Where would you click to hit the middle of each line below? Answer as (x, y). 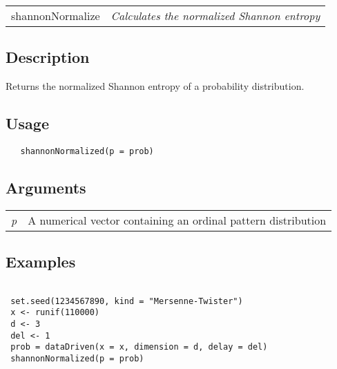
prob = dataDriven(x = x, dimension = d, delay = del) (139, 347)
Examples (41, 262)
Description (48, 57)
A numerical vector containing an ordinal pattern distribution (177, 220)
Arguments (46, 188)
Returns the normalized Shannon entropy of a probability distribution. (155, 86)
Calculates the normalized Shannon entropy (215, 16)
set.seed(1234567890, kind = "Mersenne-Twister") (127, 301)
